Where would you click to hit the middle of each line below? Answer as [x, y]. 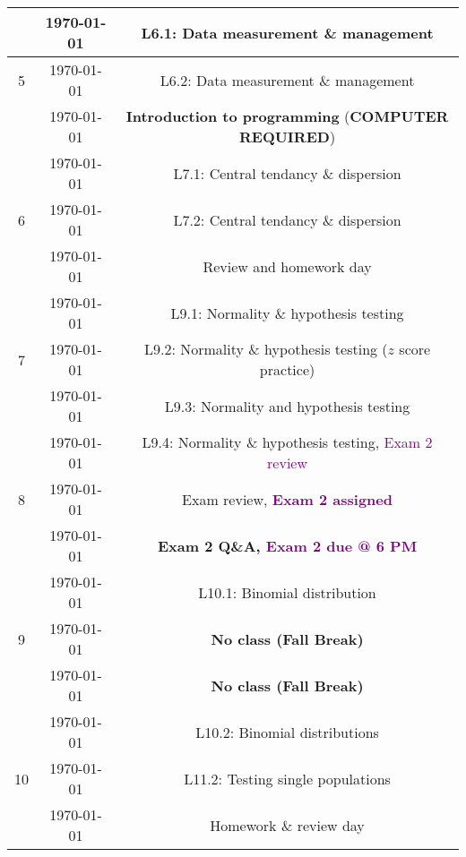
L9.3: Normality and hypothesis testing [287, 406]
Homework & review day [287, 825]
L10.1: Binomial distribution [287, 592]
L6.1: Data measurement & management [287, 32]
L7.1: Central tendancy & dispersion [287, 173]
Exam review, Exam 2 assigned [288, 499]
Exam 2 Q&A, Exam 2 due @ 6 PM [287, 545]
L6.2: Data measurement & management [287, 80]
